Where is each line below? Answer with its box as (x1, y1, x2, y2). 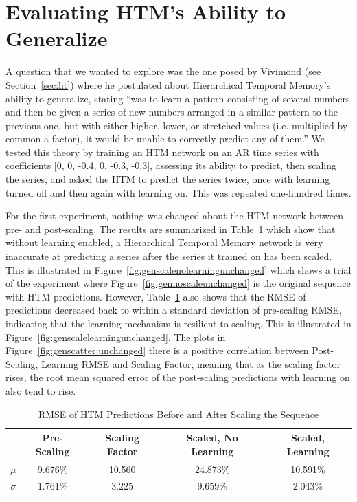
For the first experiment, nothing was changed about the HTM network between (5, 208, 344, 223)
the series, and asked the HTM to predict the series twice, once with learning (5, 172, 330, 186)
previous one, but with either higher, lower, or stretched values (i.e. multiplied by (5, 118, 348, 132)
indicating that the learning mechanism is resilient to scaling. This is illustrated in (5, 316, 352, 330)
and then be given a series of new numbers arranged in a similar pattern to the (5, 105, 338, 119)
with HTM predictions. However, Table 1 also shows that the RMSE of (5, 289, 306, 303)
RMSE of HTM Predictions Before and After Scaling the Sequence (38, 406, 319, 421)
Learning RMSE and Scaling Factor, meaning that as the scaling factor (41, 356, 341, 371)
